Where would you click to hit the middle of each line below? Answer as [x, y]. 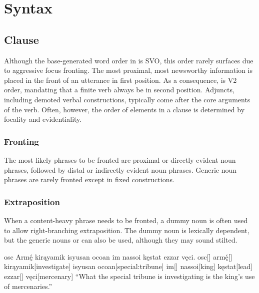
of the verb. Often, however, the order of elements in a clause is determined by [124, 109]
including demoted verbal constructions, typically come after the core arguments [127, 99]
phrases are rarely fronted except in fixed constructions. [89, 179]
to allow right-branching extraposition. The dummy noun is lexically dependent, [127, 230]
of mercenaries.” [28, 286]
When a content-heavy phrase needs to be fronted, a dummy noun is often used [126, 220]
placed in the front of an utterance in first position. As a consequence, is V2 [120, 80]
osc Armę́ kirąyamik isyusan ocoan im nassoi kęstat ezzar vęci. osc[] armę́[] [118, 256]
